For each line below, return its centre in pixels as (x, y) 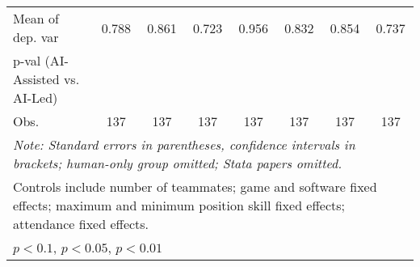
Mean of (36, 18)
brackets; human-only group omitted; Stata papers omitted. (178, 163)
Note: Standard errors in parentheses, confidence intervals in (184, 144)
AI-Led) (36, 97)
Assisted (36, 79)
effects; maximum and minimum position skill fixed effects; (179, 205)
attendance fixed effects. (81, 224)
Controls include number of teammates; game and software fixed (195, 186)
